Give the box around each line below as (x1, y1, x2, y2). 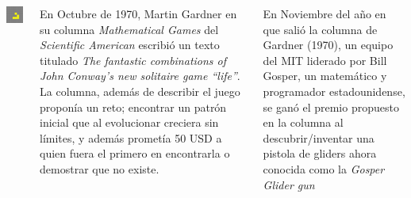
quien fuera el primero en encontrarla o (40, 145, 230, 162)
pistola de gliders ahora (263, 145, 377, 162)
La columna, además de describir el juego (40, 82, 240, 99)
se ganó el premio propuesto (263, 98, 399, 115)
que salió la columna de (263, 21, 378, 37)
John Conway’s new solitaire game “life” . (40, 67, 240, 84)
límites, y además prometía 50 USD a (40, 129, 222, 146)
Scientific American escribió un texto (40, 36, 220, 53)
